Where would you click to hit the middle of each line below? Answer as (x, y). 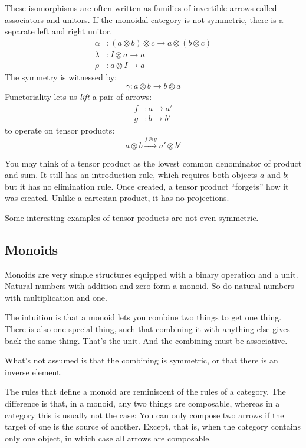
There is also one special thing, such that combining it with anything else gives (147, 329)
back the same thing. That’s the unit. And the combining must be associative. (146, 340)
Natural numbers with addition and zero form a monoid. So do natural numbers (149, 286)
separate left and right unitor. (59, 31)
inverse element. (34, 371)
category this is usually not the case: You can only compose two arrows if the (144, 415)
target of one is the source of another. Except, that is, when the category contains (153, 426)
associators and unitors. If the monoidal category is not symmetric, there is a (144, 19)
